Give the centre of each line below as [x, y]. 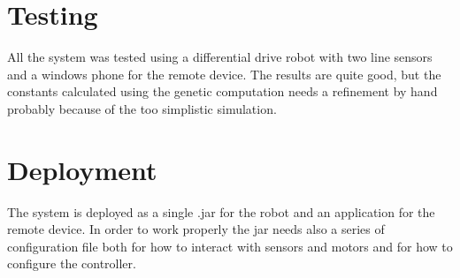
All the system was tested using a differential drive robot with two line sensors [220, 57]
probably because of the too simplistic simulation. [142, 108]
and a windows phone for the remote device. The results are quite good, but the [224, 74]
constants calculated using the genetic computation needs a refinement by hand [222, 91]
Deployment [82, 169]
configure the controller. [72, 263]
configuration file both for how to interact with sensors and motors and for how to [230, 246]
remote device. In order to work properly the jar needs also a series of [196, 229]
